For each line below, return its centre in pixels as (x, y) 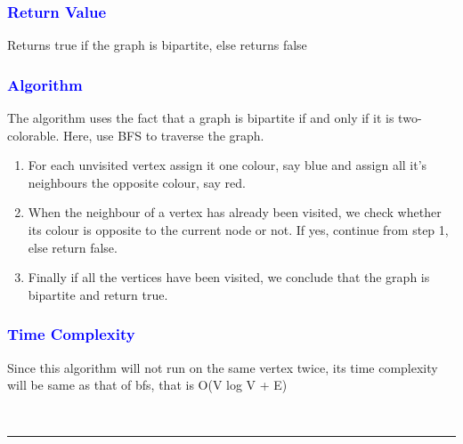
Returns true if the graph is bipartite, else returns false (157, 45)
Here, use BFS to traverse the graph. (164, 135)
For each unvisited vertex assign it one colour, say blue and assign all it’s (227, 165)
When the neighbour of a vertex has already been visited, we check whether (235, 212)
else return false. (73, 247)
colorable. (33, 135)
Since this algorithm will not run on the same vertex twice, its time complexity (223, 367)
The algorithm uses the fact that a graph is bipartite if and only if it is (201, 118)
